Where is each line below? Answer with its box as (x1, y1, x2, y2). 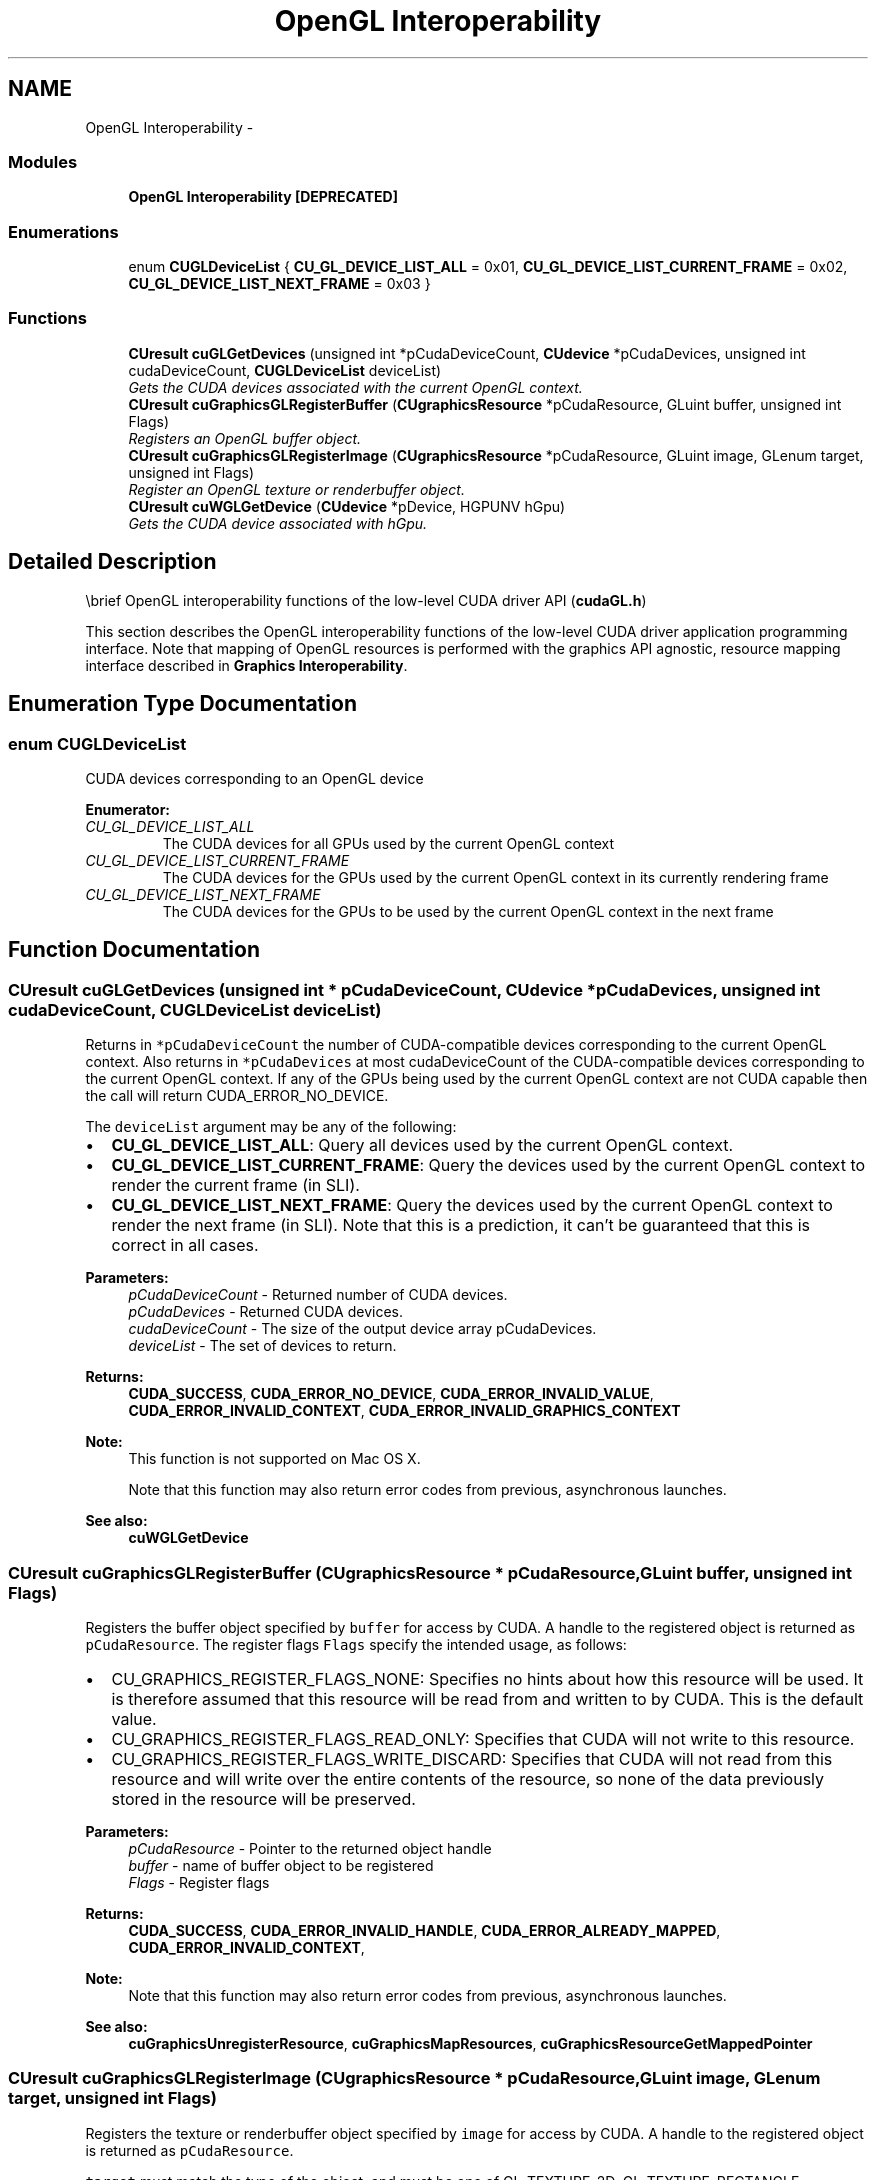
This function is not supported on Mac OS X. (128, 1450, 421, 1468)
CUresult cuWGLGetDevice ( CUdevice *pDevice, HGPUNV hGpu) (128, 497, 566, 515)
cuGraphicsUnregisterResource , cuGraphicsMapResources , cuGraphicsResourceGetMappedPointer (128, 2034, 813, 2052)
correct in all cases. (111, 1235, 259, 1256)
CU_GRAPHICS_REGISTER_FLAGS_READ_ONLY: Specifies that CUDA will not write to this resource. (111, 1728, 855, 1749)
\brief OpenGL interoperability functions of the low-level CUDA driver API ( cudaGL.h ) (85, 591, 647, 609)
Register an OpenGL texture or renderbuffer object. (128, 480, 465, 498)
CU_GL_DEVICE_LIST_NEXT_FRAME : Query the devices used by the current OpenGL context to (111, 1195, 833, 1216)
